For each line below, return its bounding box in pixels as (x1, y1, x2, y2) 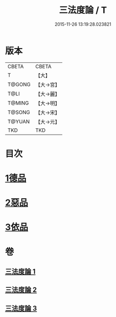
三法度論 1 (5, 267, 36, 276)
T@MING (7, 100, 29, 106)
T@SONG (7, 108, 31, 115)
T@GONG (7, 81, 31, 88)
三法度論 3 (5, 304, 37, 313)
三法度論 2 (5, 286, 37, 294)
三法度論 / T (59, 4, 107, 16)
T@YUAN (7, 118, 30, 125)
